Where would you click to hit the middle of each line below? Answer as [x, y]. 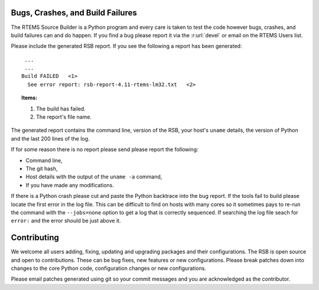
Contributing [35, 238]
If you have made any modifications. [70, 185]
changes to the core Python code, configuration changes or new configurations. [109, 268]
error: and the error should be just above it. [66, 221]
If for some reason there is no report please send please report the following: [105, 149]
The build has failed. [61, 109]
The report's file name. [64, 117]
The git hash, [42, 168]
